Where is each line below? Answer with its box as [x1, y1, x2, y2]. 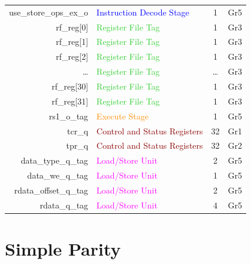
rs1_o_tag [49, 109, 89, 122]
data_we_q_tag [27, 169, 89, 182]
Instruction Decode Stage [96, 5, 189, 18]
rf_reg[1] [56, 35, 89, 48]
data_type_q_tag [20, 154, 89, 167]
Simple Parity [5, 237, 121, 260]
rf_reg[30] [52, 79, 89, 92]
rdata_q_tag [40, 198, 89, 211]
